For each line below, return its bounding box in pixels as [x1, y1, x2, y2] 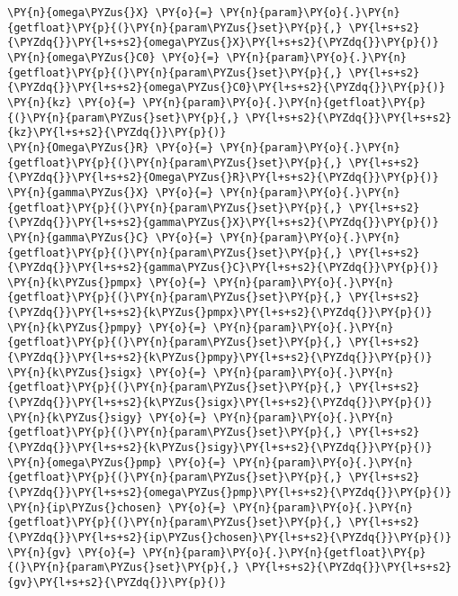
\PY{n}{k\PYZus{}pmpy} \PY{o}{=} [7, 321, 207, 334]
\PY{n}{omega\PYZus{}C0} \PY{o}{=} [7, 50, 220, 64]
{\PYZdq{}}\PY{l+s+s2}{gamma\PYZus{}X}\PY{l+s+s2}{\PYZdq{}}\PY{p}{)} [7, 216, 439, 230]
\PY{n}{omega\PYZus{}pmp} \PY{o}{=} [7, 456, 227, 469]
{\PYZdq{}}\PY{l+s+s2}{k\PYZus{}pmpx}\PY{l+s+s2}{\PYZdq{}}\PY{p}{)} [7, 306, 433, 320]
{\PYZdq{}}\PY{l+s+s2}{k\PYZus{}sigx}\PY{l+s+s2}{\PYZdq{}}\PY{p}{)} [7, 396, 433, 410]
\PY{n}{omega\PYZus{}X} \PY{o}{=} [7, 6, 214, 19]
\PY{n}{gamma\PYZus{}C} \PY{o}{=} [7, 230, 214, 244]
